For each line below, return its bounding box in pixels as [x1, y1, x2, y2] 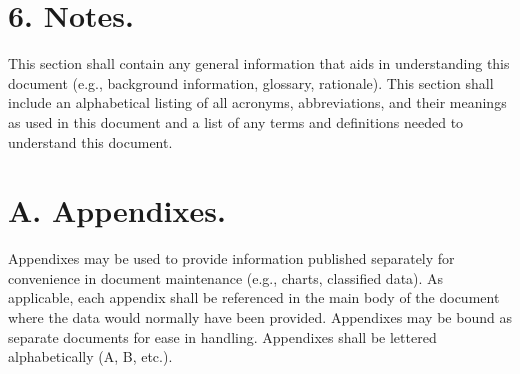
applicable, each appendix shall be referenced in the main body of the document [8, 287, 500, 308]
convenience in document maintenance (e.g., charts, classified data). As [8, 267, 444, 288]
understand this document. [8, 131, 173, 152]
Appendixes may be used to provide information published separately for [8, 248, 455, 269]
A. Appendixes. [8, 190, 226, 231]
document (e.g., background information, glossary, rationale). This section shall [8, 72, 494, 93]
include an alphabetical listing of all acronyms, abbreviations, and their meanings [8, 92, 507, 113]
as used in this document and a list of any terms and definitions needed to [8, 111, 464, 132]
